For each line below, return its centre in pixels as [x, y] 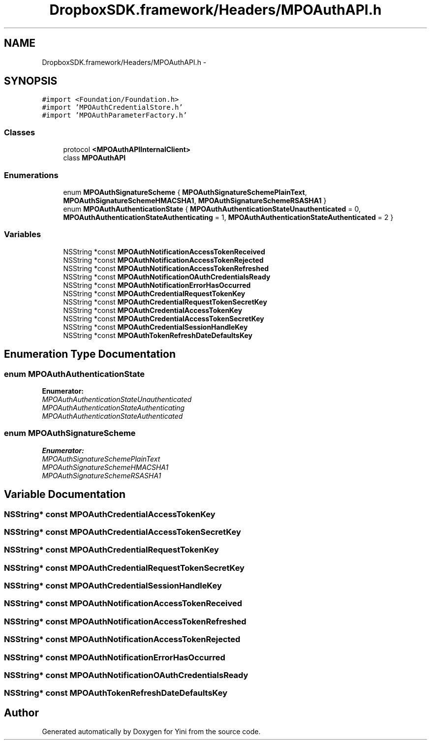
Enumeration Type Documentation [90, 354]
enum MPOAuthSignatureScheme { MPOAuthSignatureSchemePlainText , [185, 192]
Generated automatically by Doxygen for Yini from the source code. [151, 732]
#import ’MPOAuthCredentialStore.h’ [112, 108]
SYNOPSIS [31, 81]
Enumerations [31, 175]
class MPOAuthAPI [94, 158]
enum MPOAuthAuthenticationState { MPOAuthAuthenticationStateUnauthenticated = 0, [212, 209]
